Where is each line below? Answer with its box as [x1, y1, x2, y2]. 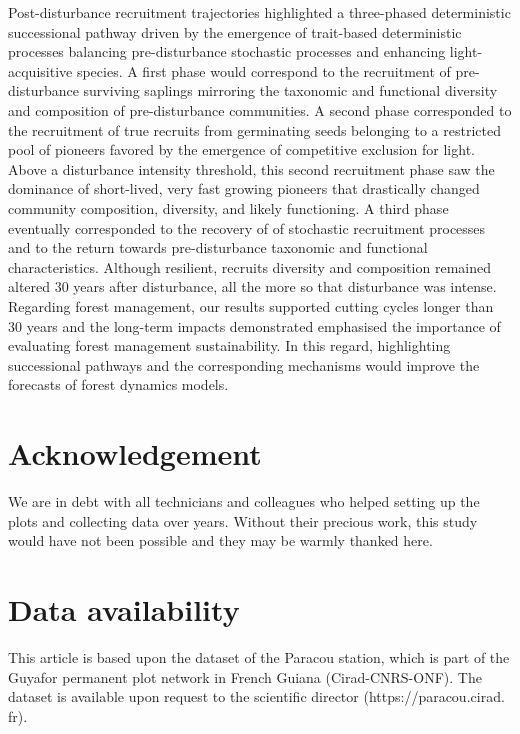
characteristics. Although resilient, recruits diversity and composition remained [8, 256, 491, 277]
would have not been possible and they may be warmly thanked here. [8, 530, 433, 551]
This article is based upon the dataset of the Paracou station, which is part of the [8, 646, 510, 667]
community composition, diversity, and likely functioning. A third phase [8, 197, 449, 218]
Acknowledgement [8, 433, 262, 474]
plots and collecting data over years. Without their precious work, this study [8, 510, 478, 531]
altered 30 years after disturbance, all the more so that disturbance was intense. [8, 276, 497, 297]
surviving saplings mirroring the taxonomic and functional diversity [83, 80, 498, 101]
